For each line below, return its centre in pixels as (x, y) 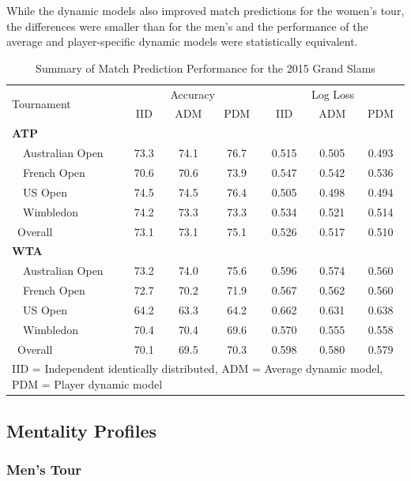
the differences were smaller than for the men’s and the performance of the (187, 26)
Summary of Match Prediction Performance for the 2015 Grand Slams (205, 68)
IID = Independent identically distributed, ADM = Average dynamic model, (198, 368)
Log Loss (333, 94)
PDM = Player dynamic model (87, 384)
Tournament (41, 104)
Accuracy (192, 94)
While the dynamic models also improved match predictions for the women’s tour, (205, 10)
